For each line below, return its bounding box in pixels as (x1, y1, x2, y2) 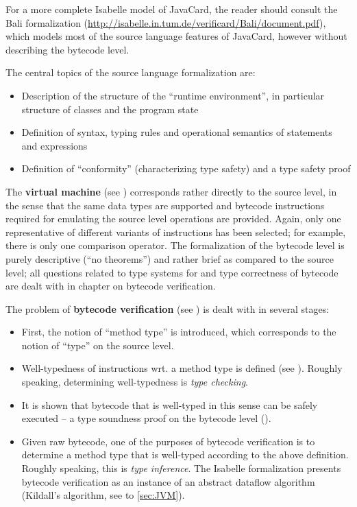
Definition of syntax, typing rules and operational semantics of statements (21, 125, 332, 139)
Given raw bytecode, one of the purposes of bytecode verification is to (21, 434, 315, 448)
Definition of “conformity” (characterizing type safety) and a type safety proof (21, 161, 351, 176)
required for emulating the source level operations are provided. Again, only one (5, 211, 341, 226)
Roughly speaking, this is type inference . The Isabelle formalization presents (21, 461, 341, 475)
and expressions (21, 138, 88, 152)
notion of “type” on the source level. (21, 338, 174, 352)
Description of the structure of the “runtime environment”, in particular (21, 88, 325, 102)
